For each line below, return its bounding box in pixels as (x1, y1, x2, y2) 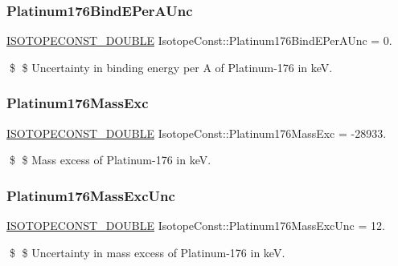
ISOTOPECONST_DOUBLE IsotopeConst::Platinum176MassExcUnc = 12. (6, 217, 385, 234)
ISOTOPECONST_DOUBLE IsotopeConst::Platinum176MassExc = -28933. (6, 124, 387, 141)
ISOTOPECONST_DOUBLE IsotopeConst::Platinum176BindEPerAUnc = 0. (6, 32, 392, 49)
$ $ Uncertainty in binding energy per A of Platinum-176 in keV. (9, 58, 333, 75)
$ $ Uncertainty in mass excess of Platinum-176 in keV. (9, 244, 285, 260)
